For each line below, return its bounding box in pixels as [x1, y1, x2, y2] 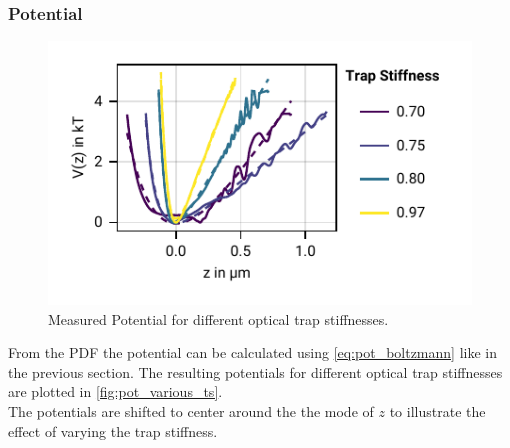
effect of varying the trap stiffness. [8, 420, 218, 441]
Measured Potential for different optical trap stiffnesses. [48, 308, 389, 329]
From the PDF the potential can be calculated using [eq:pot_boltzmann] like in [8, 342, 497, 363]
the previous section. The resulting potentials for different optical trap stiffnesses [8, 361, 503, 382]
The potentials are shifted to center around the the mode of [8, 401, 374, 421]
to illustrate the [389, 401, 486, 421]
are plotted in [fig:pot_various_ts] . [8, 381, 223, 402]
